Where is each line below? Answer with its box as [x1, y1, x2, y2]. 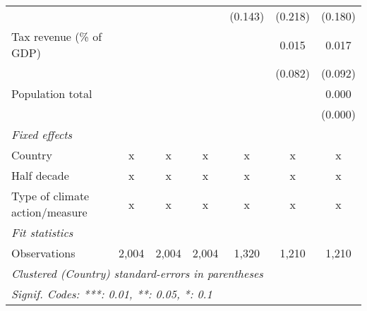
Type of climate [11, 188, 90, 204]
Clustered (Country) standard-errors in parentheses [11, 265, 263, 281]
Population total [11, 85, 92, 102]
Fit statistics [11, 224, 73, 240]
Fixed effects [11, 126, 73, 142]
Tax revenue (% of [11, 28, 102, 44]
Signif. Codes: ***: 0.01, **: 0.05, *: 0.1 [11, 286, 212, 302]
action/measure [11, 204, 88, 220]
